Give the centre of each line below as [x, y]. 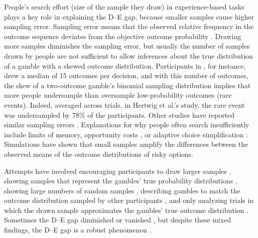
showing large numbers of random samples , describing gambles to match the [122, 190]
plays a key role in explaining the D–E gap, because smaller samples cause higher [129, 16]
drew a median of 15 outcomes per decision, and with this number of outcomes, [126, 75]
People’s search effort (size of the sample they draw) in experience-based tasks [124, 7]
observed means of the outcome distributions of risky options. [99, 154]
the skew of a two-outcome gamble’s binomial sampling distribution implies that [127, 85]
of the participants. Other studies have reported [161, 114]
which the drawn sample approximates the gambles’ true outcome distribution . [126, 210]
